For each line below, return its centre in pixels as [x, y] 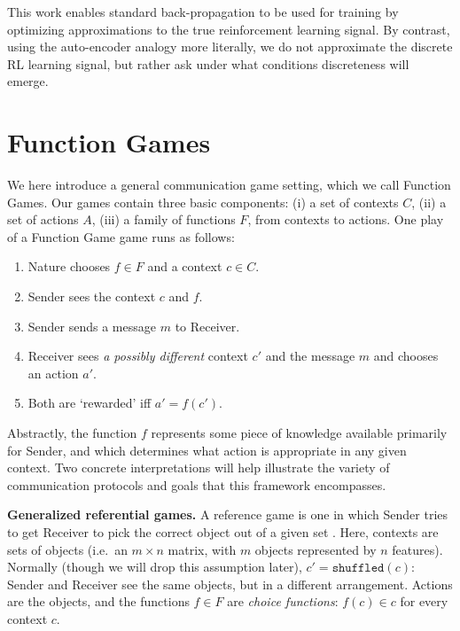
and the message [310, 356]
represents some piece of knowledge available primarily [299, 433]
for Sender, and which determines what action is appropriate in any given [207, 450]
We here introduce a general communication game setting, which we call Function [229, 185]
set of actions [43, 219]
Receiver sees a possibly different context [138, 356]
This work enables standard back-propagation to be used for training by [203, 12]
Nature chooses [69, 266]
